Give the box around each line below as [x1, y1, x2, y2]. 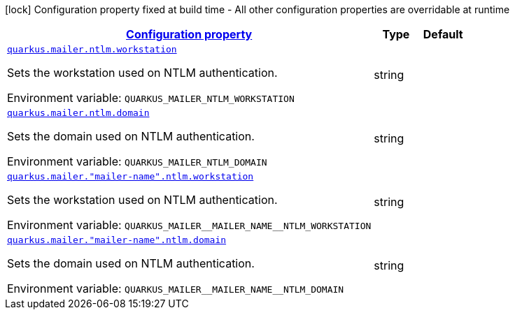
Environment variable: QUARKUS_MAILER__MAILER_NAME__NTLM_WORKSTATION [7, 218, 372, 232]
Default [423, 27, 463, 41]
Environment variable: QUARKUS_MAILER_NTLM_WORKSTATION [7, 91, 295, 105]
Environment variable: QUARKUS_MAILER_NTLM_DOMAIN [7, 154, 267, 168]
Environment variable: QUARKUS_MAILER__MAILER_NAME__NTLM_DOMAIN [7, 281, 344, 295]
